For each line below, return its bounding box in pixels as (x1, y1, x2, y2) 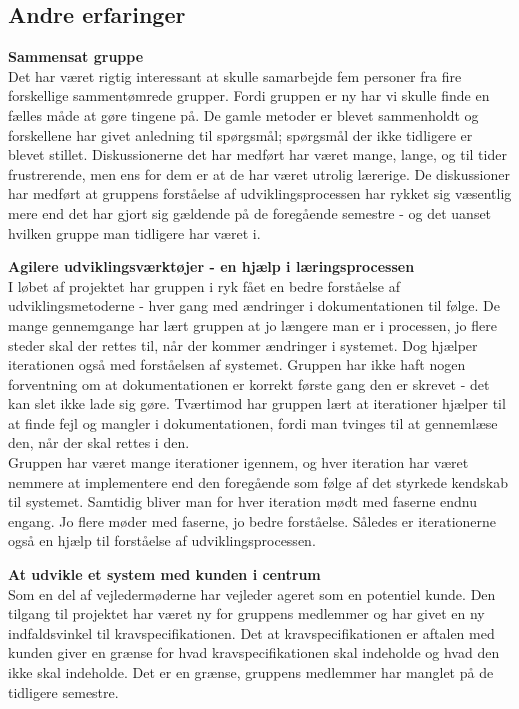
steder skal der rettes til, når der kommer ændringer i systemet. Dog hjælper (8, 334, 478, 355)
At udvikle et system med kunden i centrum (8, 564, 321, 585)
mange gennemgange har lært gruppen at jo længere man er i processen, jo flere (8, 314, 497, 335)
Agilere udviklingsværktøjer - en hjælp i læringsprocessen (8, 256, 415, 277)
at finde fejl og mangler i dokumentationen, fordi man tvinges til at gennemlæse (8, 412, 498, 433)
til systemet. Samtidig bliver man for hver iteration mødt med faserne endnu (8, 491, 478, 512)
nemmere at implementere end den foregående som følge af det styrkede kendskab (8, 471, 509, 492)
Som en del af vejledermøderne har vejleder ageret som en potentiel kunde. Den (8, 583, 496, 604)
